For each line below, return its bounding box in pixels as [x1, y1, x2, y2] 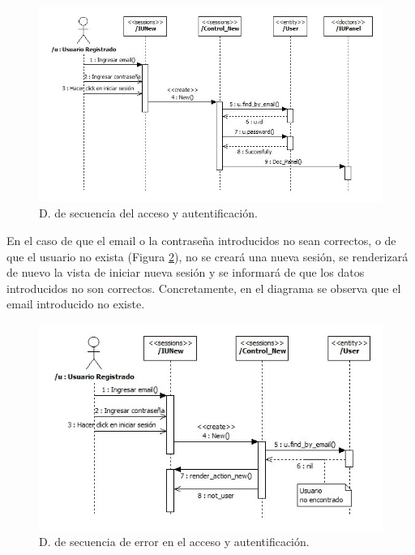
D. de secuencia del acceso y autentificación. [39, 204, 258, 222]
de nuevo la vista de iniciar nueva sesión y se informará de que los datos [6, 264, 365, 281]
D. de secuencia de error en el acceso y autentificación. [39, 533, 310, 550]
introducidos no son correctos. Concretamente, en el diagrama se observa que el [6, 279, 401, 296]
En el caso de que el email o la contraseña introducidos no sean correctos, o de [6, 232, 396, 249]
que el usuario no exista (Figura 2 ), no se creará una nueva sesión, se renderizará [6, 247, 409, 265]
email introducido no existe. [6, 295, 145, 312]
